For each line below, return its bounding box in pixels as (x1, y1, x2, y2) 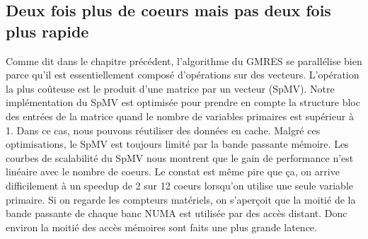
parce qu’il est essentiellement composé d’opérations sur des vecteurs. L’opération (6, 67, 360, 82)
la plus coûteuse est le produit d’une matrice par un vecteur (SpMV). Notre (6, 81, 335, 95)
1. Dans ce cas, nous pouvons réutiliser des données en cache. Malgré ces (6, 122, 321, 137)
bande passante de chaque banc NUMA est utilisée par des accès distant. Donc (6, 206, 347, 221)
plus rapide (6, 20, 89, 42)
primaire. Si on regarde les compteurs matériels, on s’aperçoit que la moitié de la (6, 192, 356, 206)
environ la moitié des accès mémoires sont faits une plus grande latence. (6, 219, 317, 234)
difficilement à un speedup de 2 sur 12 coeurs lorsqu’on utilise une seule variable (6, 177, 353, 192)
